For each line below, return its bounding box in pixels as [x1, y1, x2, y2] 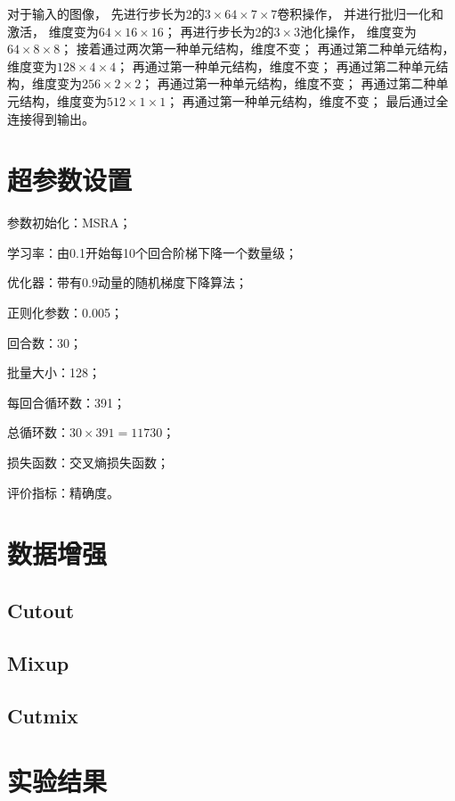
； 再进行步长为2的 [163, 21, 274, 40]
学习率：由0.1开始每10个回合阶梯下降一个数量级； [7, 243, 297, 261]
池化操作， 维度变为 [300, 21, 417, 40]
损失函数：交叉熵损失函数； [7, 453, 169, 472]
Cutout [7, 596, 75, 623]
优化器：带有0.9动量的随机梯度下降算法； [7, 273, 248, 292]
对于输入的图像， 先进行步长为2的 [7, 4, 205, 22]
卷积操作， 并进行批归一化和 [277, 4, 444, 22]
